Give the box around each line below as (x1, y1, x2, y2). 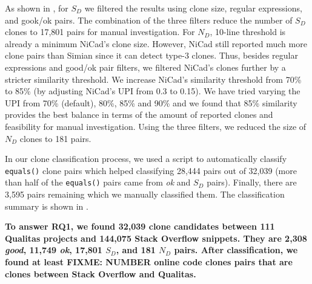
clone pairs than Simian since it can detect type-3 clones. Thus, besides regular (5, 49, 298, 62)
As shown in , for (5, 2, 68, 14)
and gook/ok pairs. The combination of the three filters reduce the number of (5, 13, 293, 26)
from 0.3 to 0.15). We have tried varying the (136, 85, 300, 97)
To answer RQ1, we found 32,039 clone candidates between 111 (5, 220, 275, 233)
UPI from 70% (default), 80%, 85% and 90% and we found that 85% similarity (5, 96, 297, 109)
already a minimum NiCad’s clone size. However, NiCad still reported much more (5, 37, 307, 50)
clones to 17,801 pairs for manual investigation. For (5, 25, 195, 38)
